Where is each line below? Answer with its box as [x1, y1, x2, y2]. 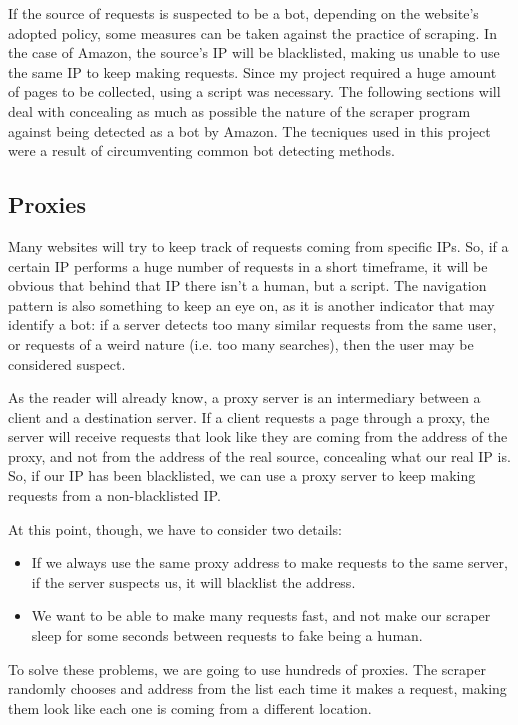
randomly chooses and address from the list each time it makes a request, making [8, 678, 507, 699]
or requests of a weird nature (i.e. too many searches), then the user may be [8, 333, 474, 354]
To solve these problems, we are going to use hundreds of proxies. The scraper [8, 658, 486, 679]
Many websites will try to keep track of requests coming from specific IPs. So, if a [8, 235, 509, 256]
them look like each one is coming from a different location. [8, 697, 372, 718]
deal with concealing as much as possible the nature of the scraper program [8, 100, 471, 121]
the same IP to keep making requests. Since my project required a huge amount [8, 61, 497, 82]
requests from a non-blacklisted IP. [8, 485, 221, 506]
